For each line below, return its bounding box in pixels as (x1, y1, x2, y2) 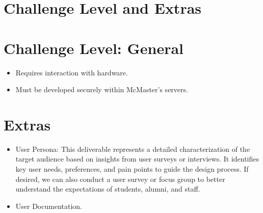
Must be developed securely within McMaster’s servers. (15, 84, 188, 95)
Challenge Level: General (4, 37, 184, 58)
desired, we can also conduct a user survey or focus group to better (15, 173, 225, 184)
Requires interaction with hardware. (15, 67, 128, 77)
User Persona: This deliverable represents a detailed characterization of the (15, 143, 250, 154)
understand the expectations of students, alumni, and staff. (15, 183, 200, 194)
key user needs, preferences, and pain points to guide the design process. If (15, 164, 249, 174)
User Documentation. (15, 200, 82, 211)
